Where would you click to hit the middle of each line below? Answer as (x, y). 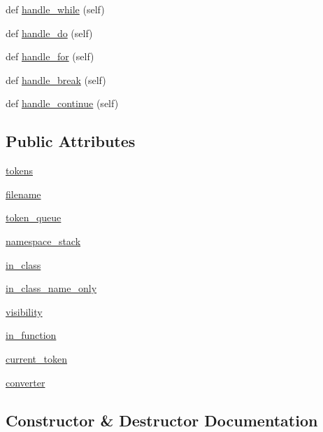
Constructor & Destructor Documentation (162, 420)
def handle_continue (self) (62, 103)
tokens (19, 170)
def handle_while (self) (55, 9)
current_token (36, 358)
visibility (24, 311)
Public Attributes (71, 141)
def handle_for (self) (50, 56)
